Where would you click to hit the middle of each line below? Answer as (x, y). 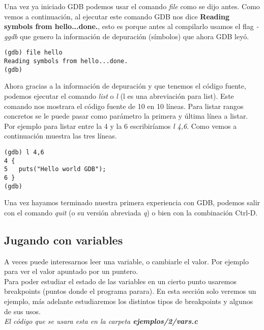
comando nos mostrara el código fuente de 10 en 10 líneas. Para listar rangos (124, 106)
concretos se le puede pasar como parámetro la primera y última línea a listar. (126, 116)
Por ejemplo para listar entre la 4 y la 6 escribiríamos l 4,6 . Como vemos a (121, 126)
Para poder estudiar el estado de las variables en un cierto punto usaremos (121, 281)
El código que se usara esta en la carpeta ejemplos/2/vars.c (101, 321)
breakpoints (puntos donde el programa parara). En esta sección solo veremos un (130, 291)
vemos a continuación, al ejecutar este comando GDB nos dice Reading (117, 16)
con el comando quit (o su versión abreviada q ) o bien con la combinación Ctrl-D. (131, 212)
